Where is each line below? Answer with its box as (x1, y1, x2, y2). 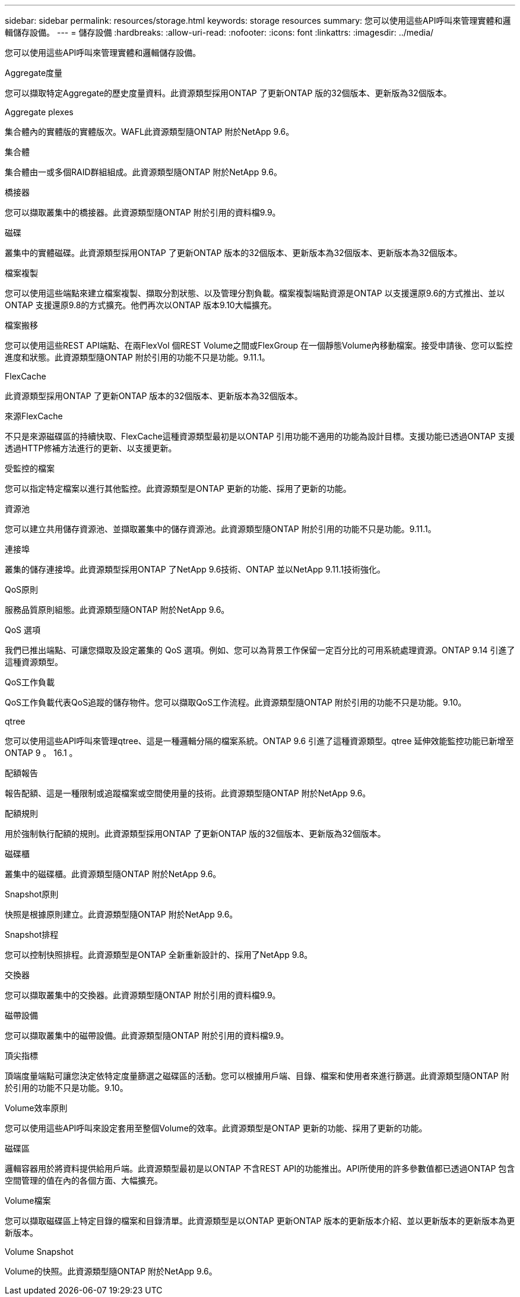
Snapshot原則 (5, 889, 59, 899)
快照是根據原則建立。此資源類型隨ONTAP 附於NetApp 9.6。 (5, 909, 238, 919)
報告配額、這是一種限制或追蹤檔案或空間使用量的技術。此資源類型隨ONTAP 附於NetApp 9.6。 (5, 788, 371, 798)
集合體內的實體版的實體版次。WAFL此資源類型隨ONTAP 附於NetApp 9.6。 (5, 126, 294, 137)
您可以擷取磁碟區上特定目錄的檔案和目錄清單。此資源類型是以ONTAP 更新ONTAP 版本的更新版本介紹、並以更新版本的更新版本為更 (5, 1216, 515, 1226)
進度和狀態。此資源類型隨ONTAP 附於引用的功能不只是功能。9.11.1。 (5, 352, 270, 362)
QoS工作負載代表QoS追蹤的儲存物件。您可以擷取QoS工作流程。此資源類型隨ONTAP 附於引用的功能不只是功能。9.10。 (5, 697, 467, 707)
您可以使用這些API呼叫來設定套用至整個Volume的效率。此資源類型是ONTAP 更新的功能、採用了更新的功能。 (5, 1123, 427, 1133)
